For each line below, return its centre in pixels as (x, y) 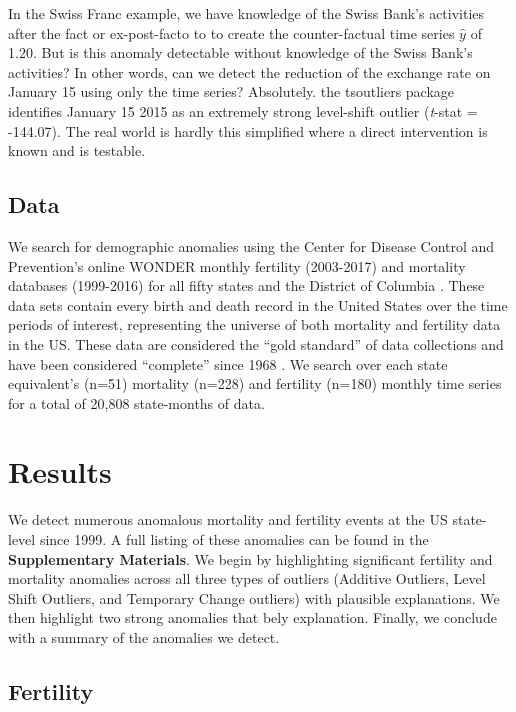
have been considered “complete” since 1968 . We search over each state (228, 363)
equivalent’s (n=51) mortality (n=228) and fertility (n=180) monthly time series (255, 383)
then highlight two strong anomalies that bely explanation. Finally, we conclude (252, 617)
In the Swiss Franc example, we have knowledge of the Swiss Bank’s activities (246, 13)
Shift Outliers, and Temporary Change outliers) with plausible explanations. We (254, 597)
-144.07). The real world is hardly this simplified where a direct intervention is (248, 130)
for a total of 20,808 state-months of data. (136, 402)
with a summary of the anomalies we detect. (144, 636)
